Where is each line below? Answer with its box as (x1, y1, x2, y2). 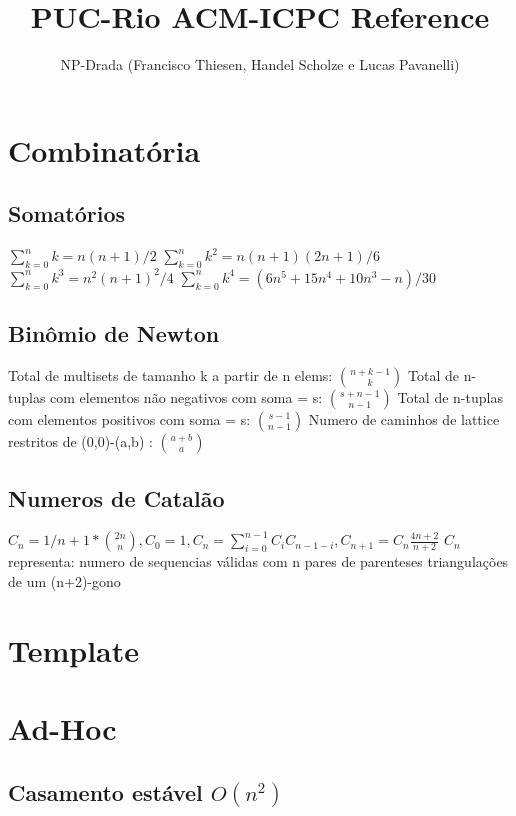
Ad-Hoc (8, 708, 117, 749)
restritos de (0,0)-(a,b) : (8, 431, 153, 452)
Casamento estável (8, 776, 203, 807)
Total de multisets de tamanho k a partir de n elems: (8, 365, 333, 386)
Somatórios (8, 198, 126, 229)
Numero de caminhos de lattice (308, 409, 500, 430)
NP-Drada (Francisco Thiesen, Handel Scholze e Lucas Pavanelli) (60, 54, 460, 75)
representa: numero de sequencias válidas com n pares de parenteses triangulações (8, 551, 509, 572)
